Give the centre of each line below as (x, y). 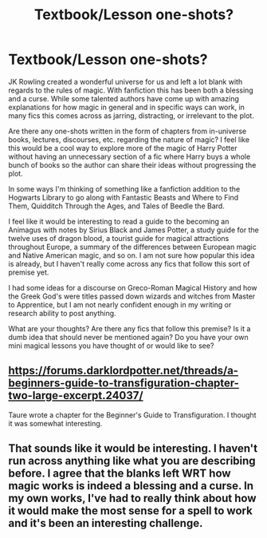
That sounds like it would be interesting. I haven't (133, 449)
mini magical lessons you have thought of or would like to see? (111, 346)
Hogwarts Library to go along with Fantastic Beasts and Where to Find (124, 197)
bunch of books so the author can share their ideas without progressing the (132, 164)
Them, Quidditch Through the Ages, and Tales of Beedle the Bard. (116, 206)
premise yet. (29, 272)
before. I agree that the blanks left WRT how (120, 474)
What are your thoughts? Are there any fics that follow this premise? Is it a (130, 328)
